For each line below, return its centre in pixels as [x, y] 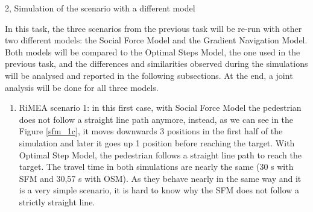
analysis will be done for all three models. [82, 87]
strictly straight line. [57, 201]
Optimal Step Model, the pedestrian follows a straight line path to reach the [160, 154]
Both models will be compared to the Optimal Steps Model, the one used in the [153, 51]
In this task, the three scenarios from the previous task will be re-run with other [153, 28]
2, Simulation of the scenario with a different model [100, 8]
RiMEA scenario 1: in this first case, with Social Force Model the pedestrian [160, 108]
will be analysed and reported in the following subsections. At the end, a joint [149, 75]
